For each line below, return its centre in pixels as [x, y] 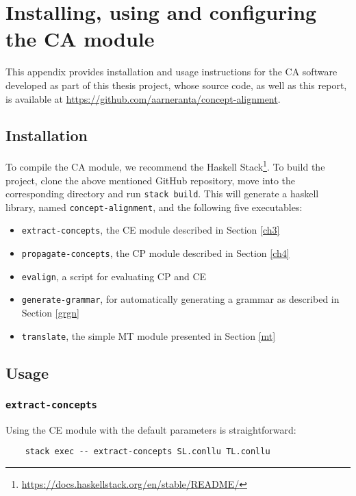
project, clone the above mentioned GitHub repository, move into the [151, 180]
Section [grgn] [50, 313]
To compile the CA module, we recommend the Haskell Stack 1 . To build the [165, 165]
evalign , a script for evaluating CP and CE [114, 276]
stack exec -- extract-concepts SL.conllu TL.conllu [148, 452]
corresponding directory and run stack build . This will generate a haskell [162, 194]
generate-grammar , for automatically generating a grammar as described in [180, 299]
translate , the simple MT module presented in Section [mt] [149, 335]
